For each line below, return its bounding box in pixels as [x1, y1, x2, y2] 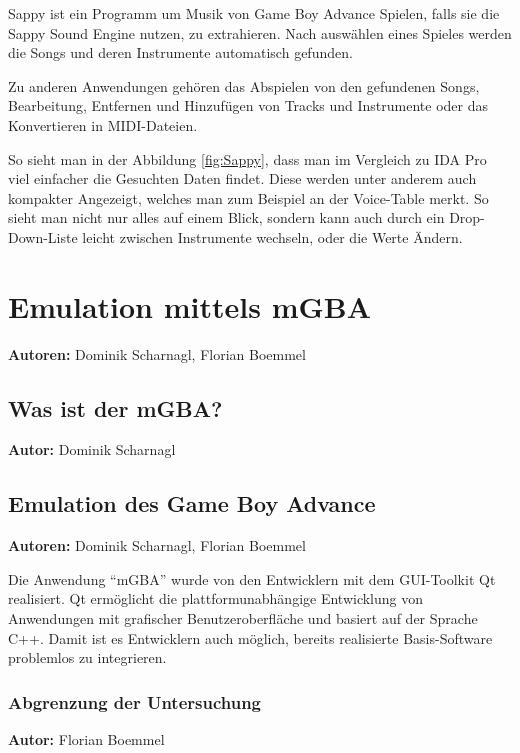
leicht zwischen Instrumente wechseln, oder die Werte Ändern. [82, 226, 463, 247]
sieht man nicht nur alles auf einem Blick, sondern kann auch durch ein [8, 207, 445, 228]
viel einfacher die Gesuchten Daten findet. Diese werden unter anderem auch [8, 168, 477, 189]
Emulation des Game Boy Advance [8, 488, 376, 519]
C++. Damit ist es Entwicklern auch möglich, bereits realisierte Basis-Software [8, 627, 493, 648]
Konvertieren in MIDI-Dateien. [8, 114, 198, 135]
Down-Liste [8, 226, 78, 247]
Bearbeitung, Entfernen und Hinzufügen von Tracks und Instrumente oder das [8, 95, 488, 116]
